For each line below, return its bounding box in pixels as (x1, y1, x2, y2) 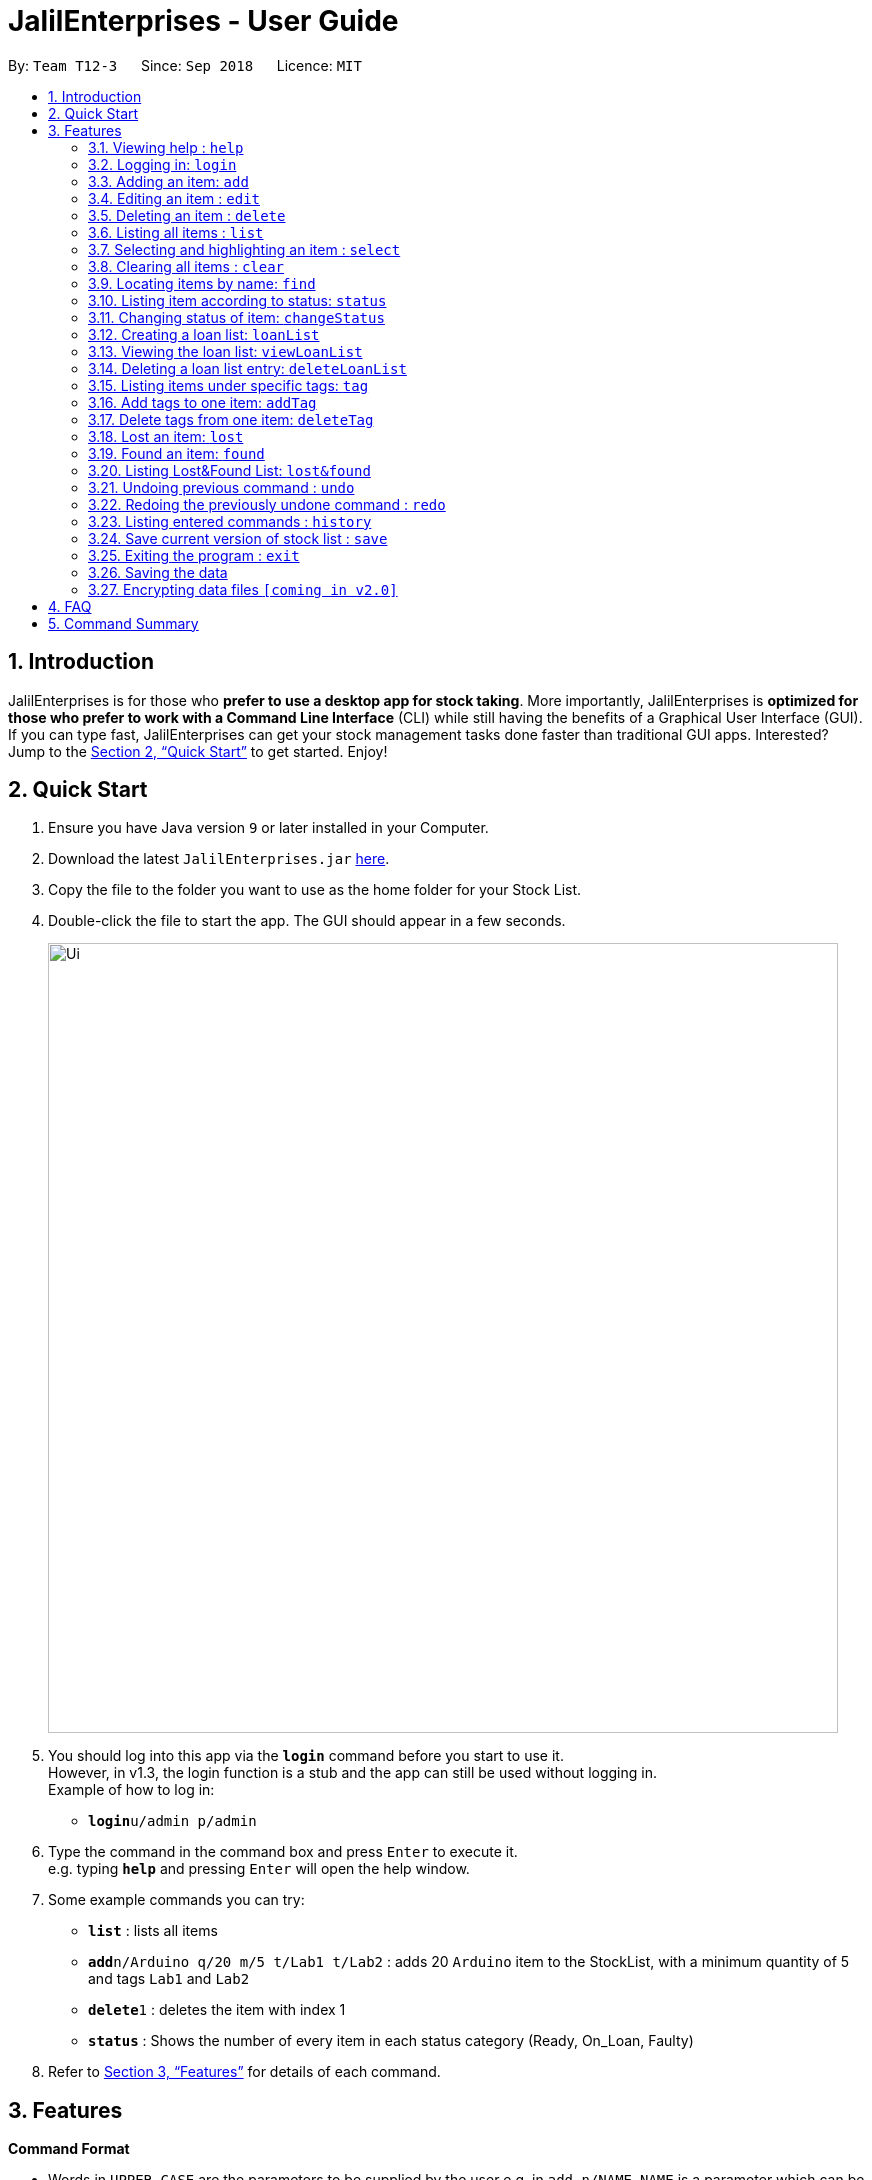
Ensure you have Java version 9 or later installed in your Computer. (48, 819, 489, 837)
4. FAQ (48, 597, 92, 615)
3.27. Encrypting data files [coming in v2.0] (88, 580, 398, 598)
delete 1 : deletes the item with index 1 (88, 2001, 346, 2019)
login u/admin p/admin (88, 1813, 257, 1830)
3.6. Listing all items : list (88, 223, 264, 241)
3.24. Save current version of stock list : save (88, 529, 388, 547)
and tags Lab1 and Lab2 (88, 1970, 250, 1988)
